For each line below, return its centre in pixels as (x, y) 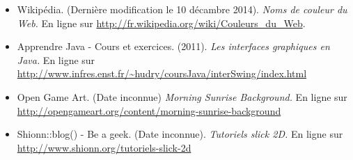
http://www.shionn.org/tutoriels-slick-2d (104, 147)
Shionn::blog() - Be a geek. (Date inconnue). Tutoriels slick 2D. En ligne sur (180, 134)
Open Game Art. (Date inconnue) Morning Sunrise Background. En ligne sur (182, 96)
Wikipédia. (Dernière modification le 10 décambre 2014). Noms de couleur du (182, 9)
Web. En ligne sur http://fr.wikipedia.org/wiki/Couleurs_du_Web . (161, 23)
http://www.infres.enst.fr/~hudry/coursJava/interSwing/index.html (162, 73)
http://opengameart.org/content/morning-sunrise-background (149, 110)
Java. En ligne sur (56, 59)
